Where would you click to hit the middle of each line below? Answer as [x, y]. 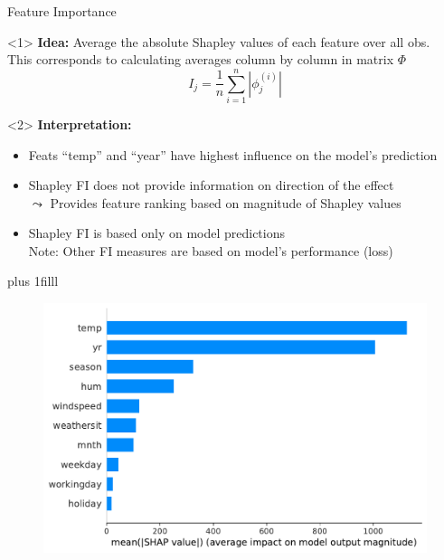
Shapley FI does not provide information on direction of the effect [211, 185]
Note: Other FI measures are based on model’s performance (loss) [211, 250]
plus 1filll [33, 281]
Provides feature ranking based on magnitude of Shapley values [226, 202]
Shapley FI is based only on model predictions [157, 233]
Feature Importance [62, 11]
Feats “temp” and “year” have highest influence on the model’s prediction [233, 154]
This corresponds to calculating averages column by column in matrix [201, 59]
